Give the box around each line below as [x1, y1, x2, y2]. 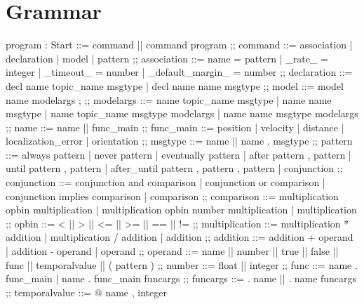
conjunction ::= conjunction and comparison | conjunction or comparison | [6, 175, 325, 190]
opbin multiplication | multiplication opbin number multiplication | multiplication [6, 202, 357, 217]
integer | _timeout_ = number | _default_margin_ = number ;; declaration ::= [6, 65, 353, 79]
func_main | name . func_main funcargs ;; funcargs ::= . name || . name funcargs [6, 271, 357, 286]
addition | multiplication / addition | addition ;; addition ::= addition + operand [6, 230, 353, 244]
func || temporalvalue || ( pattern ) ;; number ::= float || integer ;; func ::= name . [6, 257, 358, 272]
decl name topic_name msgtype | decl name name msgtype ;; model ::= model [6, 78, 344, 93]
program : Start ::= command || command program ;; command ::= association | [6, 37, 353, 52]
